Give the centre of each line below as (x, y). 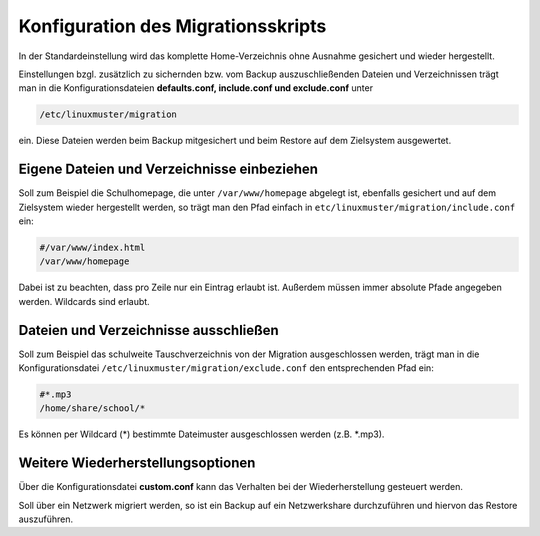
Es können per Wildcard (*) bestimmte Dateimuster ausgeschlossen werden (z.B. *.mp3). (201, 434)
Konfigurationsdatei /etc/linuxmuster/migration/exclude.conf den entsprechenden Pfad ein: (226, 368)
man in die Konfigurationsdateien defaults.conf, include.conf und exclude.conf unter (196, 88)
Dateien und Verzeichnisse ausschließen (148, 330)
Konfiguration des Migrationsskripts (172, 26)
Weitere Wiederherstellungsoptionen (137, 463)
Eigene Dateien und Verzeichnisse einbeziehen (168, 169)
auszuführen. (46, 519)
